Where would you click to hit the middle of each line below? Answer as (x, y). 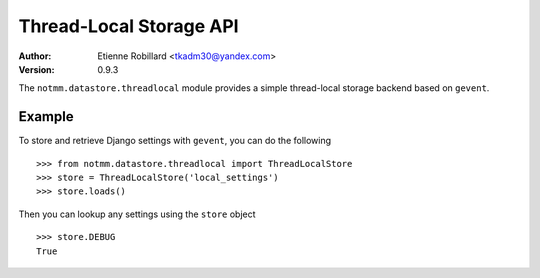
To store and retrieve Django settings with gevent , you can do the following (175, 141)
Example (46, 116)
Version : (36, 69)
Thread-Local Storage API (128, 26)
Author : (35, 56)
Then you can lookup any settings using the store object (137, 214)
